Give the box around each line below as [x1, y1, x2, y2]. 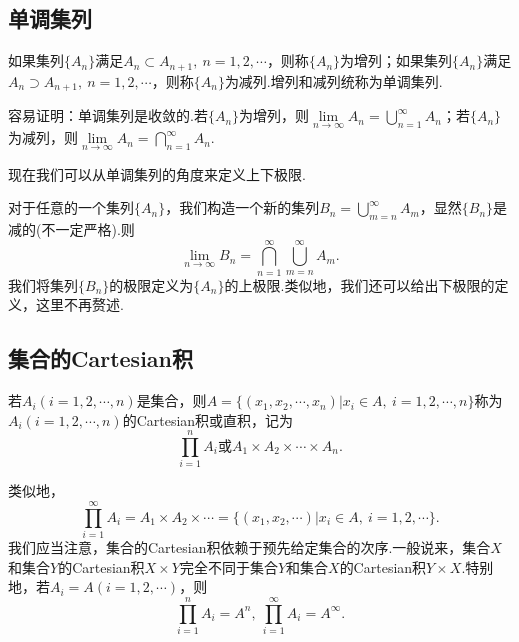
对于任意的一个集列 [8, 197, 134, 218]
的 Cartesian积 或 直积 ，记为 [122, 409, 294, 430]
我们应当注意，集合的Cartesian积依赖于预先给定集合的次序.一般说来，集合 [8, 537, 491, 558]
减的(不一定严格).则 [8, 218, 135, 239]
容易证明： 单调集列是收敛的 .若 [8, 105, 208, 126]
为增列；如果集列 [340, 50, 453, 71]
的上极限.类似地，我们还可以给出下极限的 [224, 274, 495, 295]
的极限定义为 [109, 274, 194, 295]
